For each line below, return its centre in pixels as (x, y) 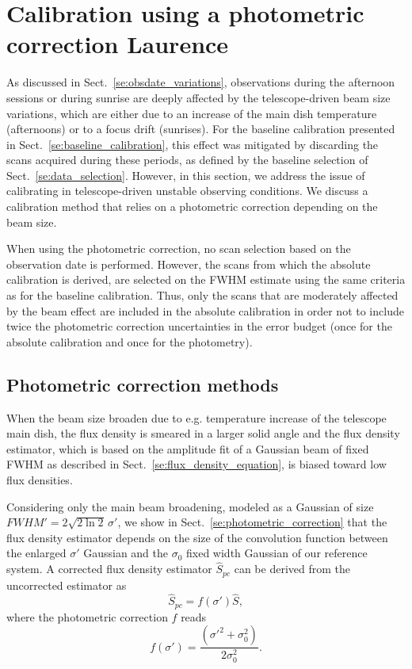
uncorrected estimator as (67, 585)
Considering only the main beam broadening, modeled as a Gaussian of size (190, 506)
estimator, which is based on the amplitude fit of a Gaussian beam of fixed (188, 448)
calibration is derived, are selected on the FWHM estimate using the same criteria (206, 279)
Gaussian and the (126, 553)
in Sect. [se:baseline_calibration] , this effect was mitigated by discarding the (193, 144)
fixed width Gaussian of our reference (277, 553)
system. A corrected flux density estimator (109, 569)
